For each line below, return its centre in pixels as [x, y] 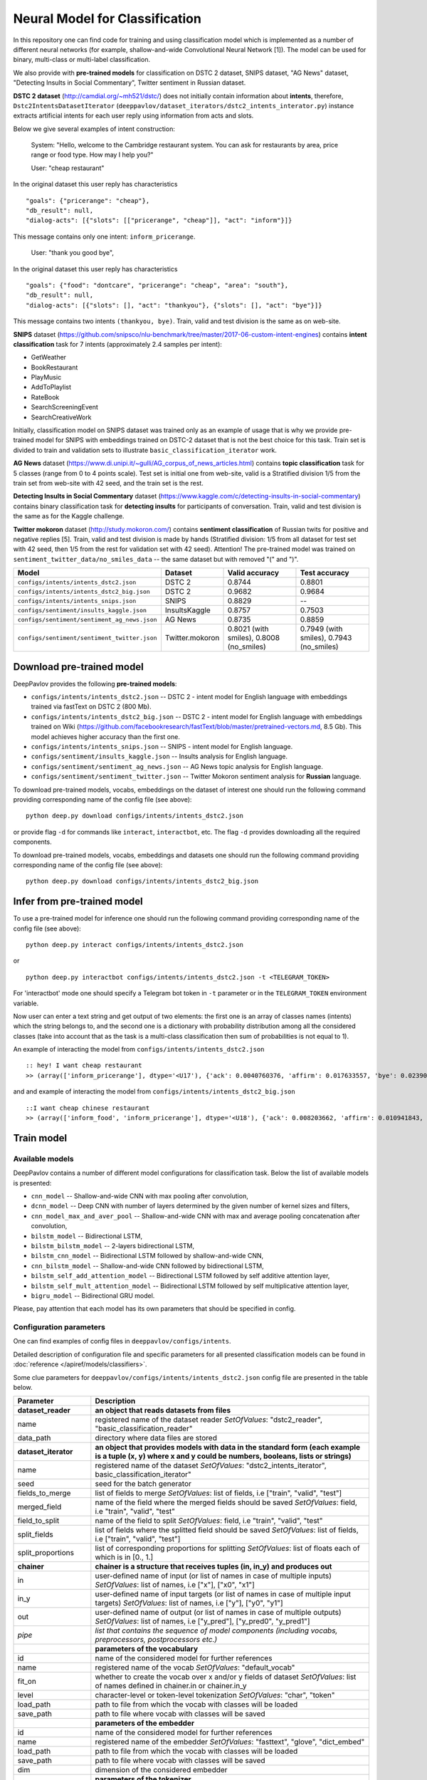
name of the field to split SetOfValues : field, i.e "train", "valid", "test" [209, 1521]
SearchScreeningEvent [65, 407]
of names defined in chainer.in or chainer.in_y [171, 1686]
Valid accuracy [253, 573]
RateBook [45, 397]
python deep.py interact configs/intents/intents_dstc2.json [135, 944]
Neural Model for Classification [107, 19]
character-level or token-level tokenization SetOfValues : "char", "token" [215, 1695]
